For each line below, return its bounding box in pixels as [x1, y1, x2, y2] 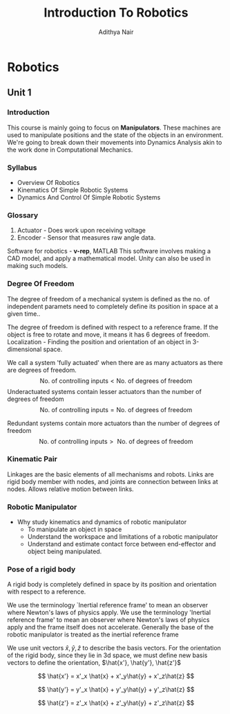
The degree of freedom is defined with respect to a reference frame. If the [7, 323, 219, 331]
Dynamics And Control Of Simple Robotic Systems [17, 193, 161, 202]
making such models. [7, 262, 68, 270]
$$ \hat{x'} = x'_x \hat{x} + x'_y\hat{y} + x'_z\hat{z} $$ [37, 672, 195, 680]
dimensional [7, 345, 42, 353]
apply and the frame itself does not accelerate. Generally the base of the [7, 623, 214, 632]
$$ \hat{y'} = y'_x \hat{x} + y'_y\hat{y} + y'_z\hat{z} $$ [37, 686, 195, 694]
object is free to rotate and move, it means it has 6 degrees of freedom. [7, 330, 211, 339]
